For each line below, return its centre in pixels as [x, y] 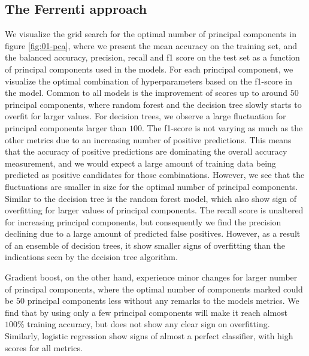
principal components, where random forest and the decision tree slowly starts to [153, 104]
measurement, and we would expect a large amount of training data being [140, 163]
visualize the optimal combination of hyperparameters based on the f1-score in [149, 81]
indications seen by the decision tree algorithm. [91, 257]
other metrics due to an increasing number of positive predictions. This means [148, 139]
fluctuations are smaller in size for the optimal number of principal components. [152, 186]
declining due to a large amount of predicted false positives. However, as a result [153, 233]
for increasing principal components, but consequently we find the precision [143, 221]
